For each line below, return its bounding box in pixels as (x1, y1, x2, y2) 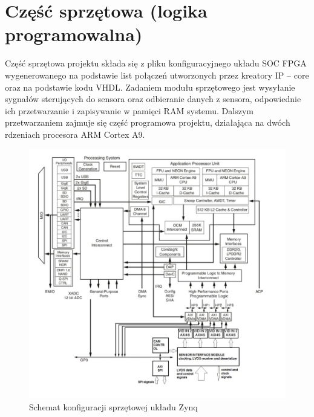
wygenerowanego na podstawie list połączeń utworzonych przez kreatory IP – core (5, 68, 309, 81)
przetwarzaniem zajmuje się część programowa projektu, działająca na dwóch (5, 116, 290, 129)
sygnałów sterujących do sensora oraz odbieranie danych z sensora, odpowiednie (5, 92, 301, 105)
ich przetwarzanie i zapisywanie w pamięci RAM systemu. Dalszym (5, 104, 253, 117)
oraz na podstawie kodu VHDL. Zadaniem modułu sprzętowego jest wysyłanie (5, 80, 295, 93)
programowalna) (5, 22, 143, 47)
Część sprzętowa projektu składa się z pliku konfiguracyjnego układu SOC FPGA (5, 57, 307, 69)
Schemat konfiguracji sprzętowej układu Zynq (29, 400, 198, 413)
